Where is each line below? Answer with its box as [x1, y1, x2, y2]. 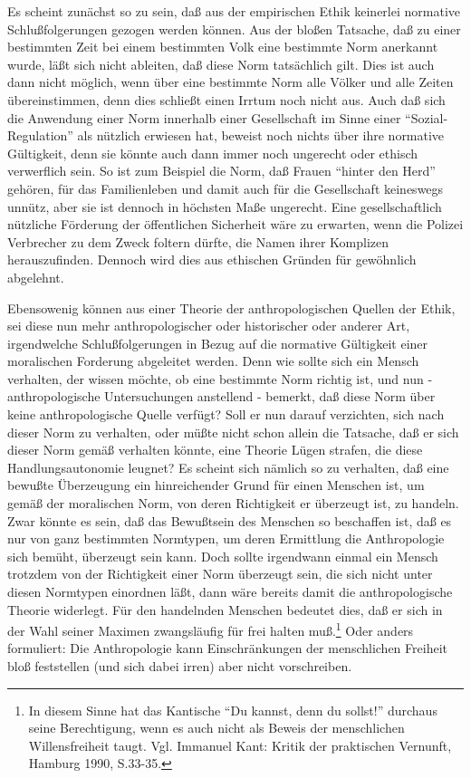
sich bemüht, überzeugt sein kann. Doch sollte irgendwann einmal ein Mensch [7, 546, 438, 565]
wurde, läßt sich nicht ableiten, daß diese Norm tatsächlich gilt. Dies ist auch [7, 54, 435, 73]
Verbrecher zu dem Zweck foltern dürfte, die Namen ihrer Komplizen [7, 232, 389, 251]
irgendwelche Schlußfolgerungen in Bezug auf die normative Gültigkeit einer [7, 333, 428, 352]
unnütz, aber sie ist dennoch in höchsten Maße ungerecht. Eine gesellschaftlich [7, 197, 442, 216]
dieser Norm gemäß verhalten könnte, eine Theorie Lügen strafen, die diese [7, 440, 423, 459]
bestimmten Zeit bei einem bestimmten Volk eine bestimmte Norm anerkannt [7, 37, 438, 56]
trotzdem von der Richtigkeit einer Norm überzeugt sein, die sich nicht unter [7, 564, 433, 583]
